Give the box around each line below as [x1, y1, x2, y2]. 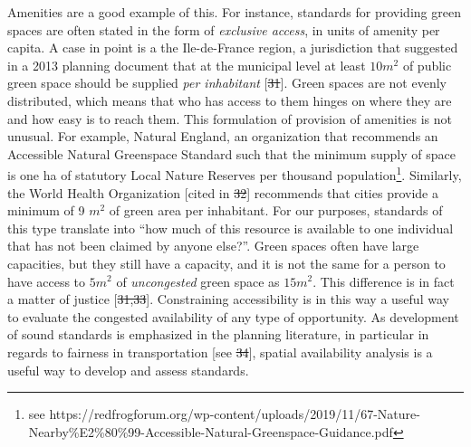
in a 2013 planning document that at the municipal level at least [7, 55, 366, 74]
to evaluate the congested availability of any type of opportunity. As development [7, 307, 459, 326]
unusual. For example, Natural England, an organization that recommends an [7, 127, 438, 146]
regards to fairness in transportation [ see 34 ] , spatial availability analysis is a [7, 342, 433, 361]
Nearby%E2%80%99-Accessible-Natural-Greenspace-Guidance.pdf [28, 422, 393, 441]
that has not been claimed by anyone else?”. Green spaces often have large [7, 236, 419, 255]
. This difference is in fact [312, 271, 455, 290]
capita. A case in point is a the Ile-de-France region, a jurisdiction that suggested [7, 38, 458, 57]
